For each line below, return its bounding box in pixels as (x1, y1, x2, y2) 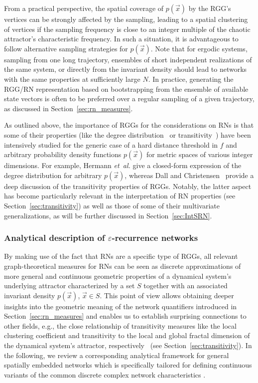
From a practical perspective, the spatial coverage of (4, 3, 164, 13)
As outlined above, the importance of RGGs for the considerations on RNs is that (4, 120, 254, 130)
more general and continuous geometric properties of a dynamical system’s (4, 270, 232, 281)
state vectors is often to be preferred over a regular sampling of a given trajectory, (4, 93, 255, 104)
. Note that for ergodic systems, (150, 43, 248, 53)
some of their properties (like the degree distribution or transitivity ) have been (4, 129, 251, 140)
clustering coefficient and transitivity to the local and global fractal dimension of (4, 330, 250, 341)
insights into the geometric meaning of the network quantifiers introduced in (4, 301, 237, 311)
